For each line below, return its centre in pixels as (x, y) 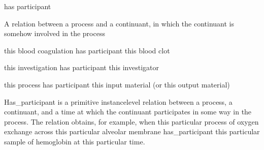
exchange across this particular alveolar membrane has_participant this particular (132, 131)
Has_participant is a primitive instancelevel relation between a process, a (118, 101)
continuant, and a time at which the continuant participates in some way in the (128, 112)
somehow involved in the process (55, 33)
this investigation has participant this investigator (81, 67)
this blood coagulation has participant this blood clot (87, 50)
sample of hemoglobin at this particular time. (75, 141)
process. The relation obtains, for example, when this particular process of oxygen (131, 121)
